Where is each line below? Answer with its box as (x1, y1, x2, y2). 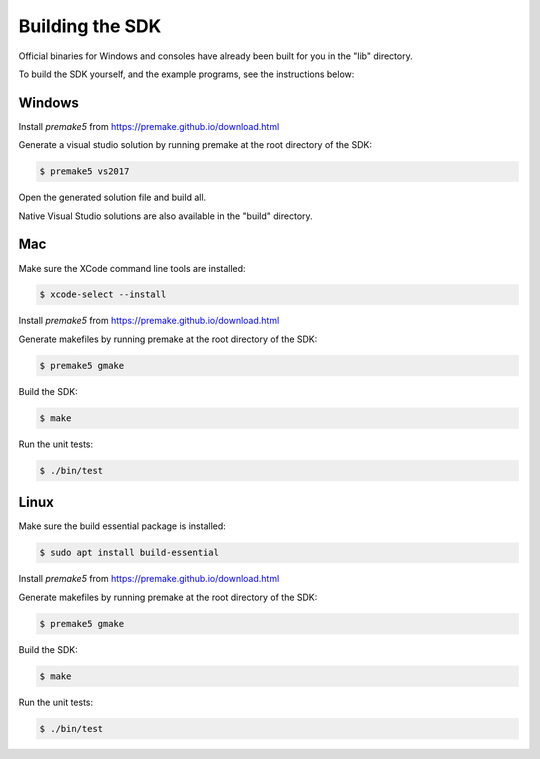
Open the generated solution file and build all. (18, 191, 207, 204)
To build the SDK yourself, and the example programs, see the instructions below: (18, 68, 355, 80)
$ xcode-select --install (39, 289, 167, 300)
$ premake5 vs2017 (39, 166, 130, 177)
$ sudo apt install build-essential (39, 547, 220, 559)
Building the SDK (18, 15, 162, 37)
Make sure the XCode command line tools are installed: (18, 262, 246, 274)
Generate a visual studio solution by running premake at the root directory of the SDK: (18, 139, 372, 151)
